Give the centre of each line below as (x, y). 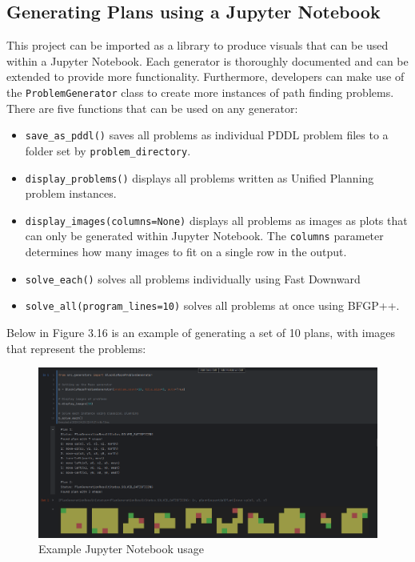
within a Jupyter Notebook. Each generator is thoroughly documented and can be (207, 60)
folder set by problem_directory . (108, 150)
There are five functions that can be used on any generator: (152, 108)
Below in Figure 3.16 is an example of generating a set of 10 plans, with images (201, 333)
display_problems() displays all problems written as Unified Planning (200, 177)
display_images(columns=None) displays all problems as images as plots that (216, 220)
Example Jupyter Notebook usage (122, 549)
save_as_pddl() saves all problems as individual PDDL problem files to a (207, 135)
